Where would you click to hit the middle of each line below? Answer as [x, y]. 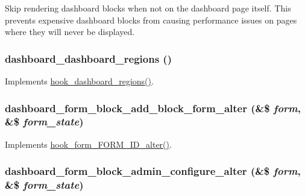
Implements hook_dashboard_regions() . [79, 81]
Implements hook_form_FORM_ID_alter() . [88, 144]
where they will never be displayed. [70, 32]
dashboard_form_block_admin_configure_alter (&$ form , [153, 171]
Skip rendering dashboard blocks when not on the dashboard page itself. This [148, 8]
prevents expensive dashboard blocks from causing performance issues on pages [151, 20]
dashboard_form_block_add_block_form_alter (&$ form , [153, 108]
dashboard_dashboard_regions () [88, 58]
